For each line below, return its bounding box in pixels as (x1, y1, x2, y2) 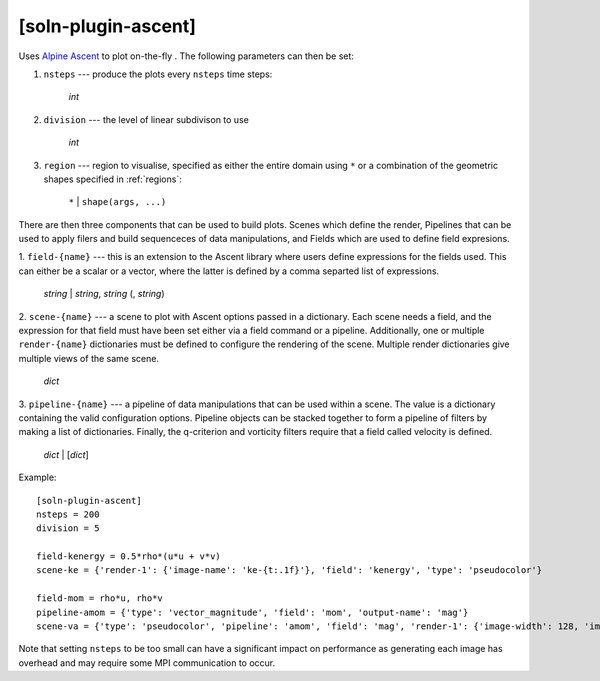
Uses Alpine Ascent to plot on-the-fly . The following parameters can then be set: (18, 50, 355, 62)
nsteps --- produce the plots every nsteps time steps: (43, 68, 273, 80)
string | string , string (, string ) (43, 288, 165, 300)
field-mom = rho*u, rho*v (36, 593, 164, 604)
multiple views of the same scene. (18, 352, 160, 364)
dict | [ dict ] (43, 448, 89, 460)
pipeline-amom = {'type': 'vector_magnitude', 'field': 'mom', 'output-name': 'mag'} (36, 606, 469, 618)
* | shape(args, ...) (68, 196, 167, 208)
